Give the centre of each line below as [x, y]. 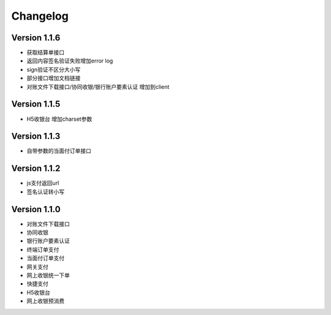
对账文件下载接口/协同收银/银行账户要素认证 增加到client [98, 86]
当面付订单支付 [45, 258]
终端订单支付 [43, 249]
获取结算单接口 [45, 53]
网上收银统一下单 [48, 275]
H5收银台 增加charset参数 [59, 119]
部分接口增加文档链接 [54, 78]
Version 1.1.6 [36, 38]
